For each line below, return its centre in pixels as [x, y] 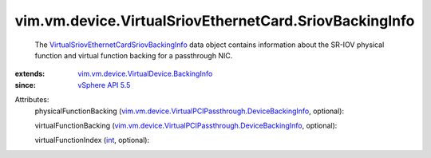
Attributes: [32, 100]
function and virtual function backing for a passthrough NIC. [134, 55]
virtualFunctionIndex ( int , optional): [92, 140]
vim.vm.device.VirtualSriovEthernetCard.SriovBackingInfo [215, 21]
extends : [30, 74]
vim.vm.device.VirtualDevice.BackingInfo [145, 74]
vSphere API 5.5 [104, 85]
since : [25, 85]
